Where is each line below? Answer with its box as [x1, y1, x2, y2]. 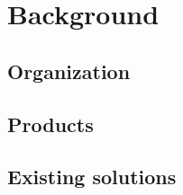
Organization [7, 57, 131, 84]
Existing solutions [7, 163, 177, 191]
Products [7, 110, 94, 137]
